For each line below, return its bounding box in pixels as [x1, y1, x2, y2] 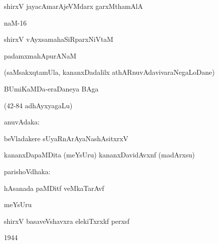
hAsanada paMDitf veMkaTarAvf [4, 183, 105, 193]
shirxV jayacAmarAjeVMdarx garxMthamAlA [4, 1, 143, 11]
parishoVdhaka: [4, 166, 51, 176]
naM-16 [4, 17, 27, 28]
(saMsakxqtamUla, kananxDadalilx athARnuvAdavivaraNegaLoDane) [4, 67, 215, 77]
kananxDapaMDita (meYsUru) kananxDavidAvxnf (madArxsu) [4, 150, 195, 160]
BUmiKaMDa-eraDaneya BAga [4, 83, 99, 93]
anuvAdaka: [4, 117, 40, 127]
